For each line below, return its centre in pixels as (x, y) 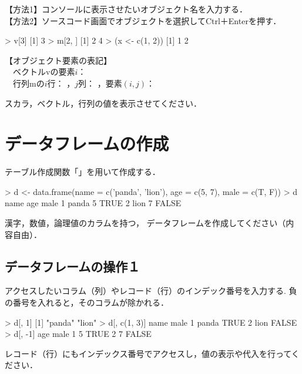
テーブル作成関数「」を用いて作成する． (83, 172)
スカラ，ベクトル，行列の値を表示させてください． (103, 103)
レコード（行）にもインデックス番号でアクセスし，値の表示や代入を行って (148, 353)
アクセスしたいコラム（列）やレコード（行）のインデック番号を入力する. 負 (151, 291)
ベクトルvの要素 (44, 72)
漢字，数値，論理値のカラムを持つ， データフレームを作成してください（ (145, 223)
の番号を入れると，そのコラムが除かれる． (87, 302)
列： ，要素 (100, 83)
